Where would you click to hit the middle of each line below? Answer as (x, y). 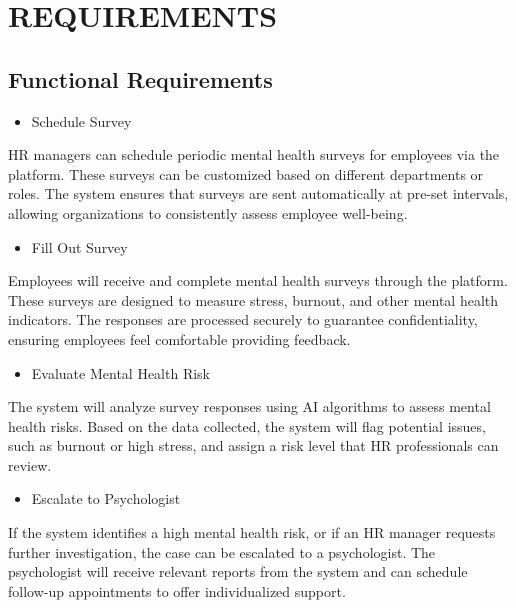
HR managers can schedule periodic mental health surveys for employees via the (254, 154)
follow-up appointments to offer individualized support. (177, 590)
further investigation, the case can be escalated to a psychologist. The (222, 551)
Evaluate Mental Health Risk (120, 372)
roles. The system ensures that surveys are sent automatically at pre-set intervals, (258, 193)
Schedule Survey (81, 120)
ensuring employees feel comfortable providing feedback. (179, 338)
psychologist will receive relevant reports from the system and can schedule (238, 571)
